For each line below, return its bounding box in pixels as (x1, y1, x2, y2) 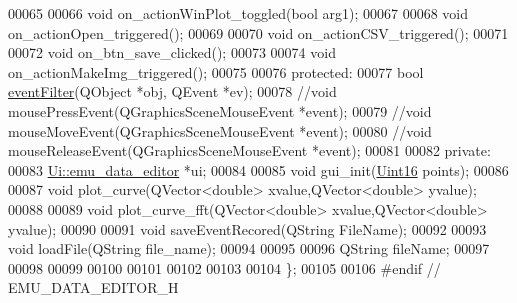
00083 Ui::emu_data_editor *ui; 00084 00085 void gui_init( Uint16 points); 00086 (8, 159, 509, 180)
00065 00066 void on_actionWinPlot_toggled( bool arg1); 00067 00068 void (8, 3, 469, 23)
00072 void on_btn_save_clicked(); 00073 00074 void (8, 42, 336, 63)
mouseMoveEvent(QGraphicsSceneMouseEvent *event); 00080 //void (8, 120, 432, 141)
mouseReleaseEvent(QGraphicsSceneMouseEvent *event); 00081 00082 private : (8, 140, 491, 161)
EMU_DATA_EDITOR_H (8, 277, 179, 298)
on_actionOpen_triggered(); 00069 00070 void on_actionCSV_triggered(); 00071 (8, 22, 509, 43)
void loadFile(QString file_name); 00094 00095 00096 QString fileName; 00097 (8, 238, 490, 259)
